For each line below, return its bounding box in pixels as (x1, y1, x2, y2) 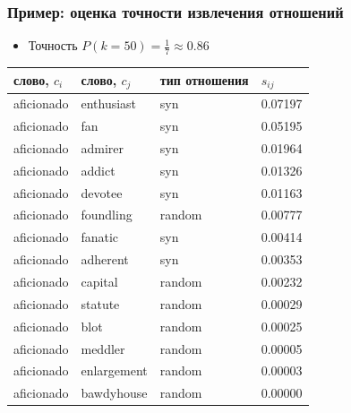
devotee (81, 183, 123, 202)
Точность (28, 36, 78, 55)
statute (81, 294, 120, 313)
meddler (81, 339, 125, 357)
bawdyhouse (81, 383, 148, 402)
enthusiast (81, 94, 137, 113)
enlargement (81, 361, 148, 380)
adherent (81, 250, 129, 269)
